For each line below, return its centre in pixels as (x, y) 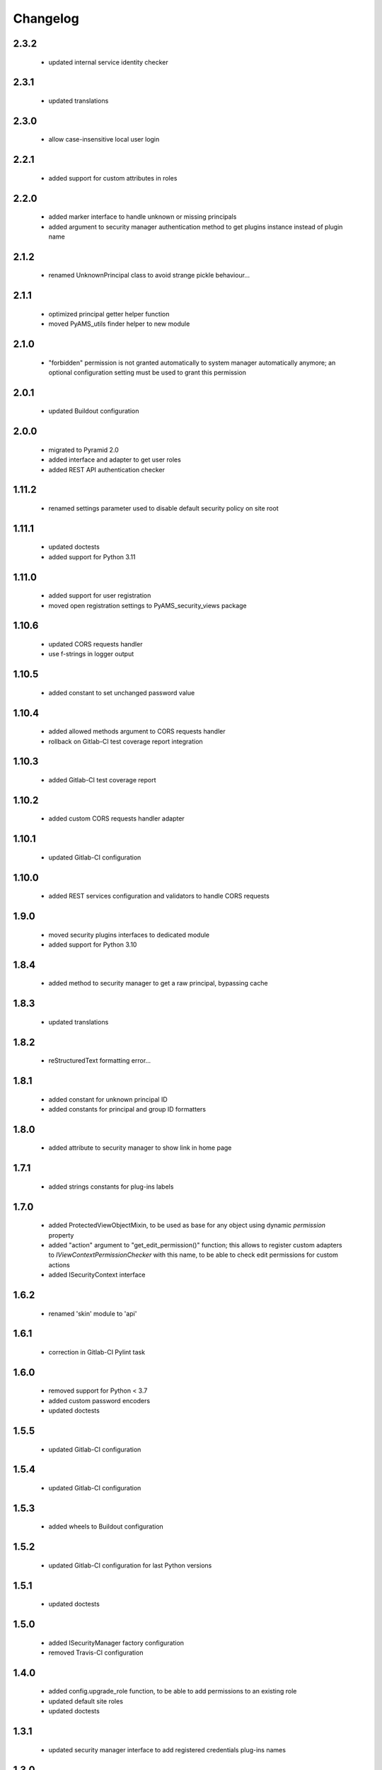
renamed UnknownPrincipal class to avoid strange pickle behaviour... (149, 275)
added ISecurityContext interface (97, 1275)
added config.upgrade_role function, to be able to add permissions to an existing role (173, 1691)
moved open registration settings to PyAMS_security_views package (147, 605)
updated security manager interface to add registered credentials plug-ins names (167, 1749)
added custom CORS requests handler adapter (117, 818)
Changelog (46, 18)
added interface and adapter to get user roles (115, 459)
